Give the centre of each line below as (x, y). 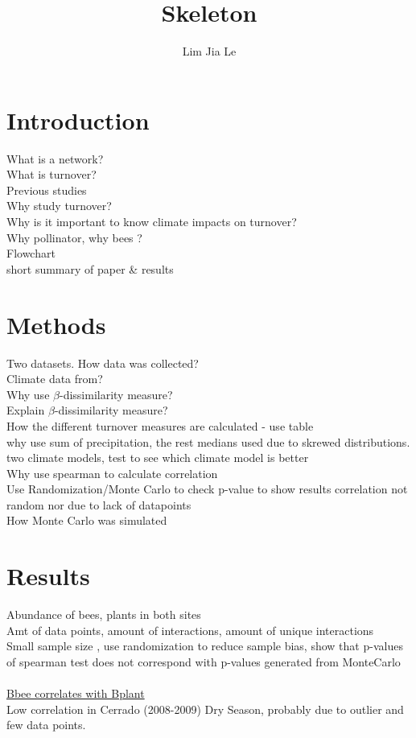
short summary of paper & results (90, 268)
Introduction (78, 120)
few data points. (46, 725)
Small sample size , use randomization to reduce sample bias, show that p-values (205, 646)
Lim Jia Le (209, 51)
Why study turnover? (59, 206)
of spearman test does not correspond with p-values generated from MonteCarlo (204, 661)
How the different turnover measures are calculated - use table (160, 425)
